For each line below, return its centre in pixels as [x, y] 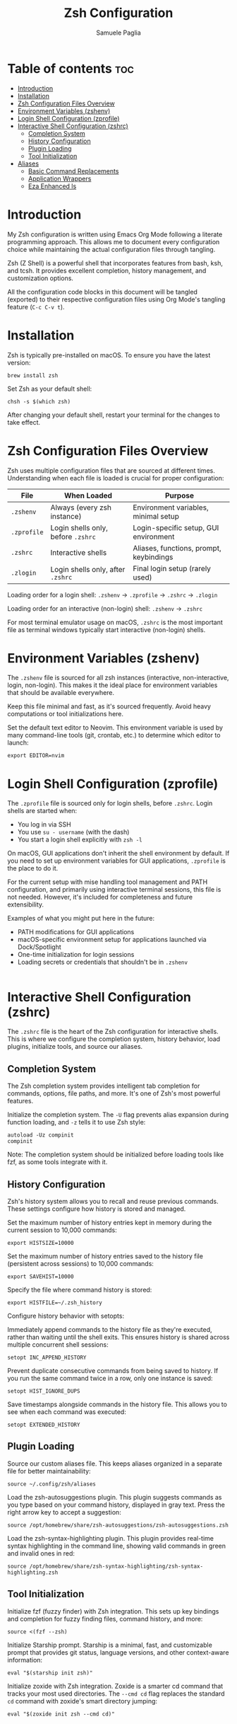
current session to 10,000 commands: [62, 1230]
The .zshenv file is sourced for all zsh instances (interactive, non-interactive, [118, 678]
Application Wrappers [60, 178]
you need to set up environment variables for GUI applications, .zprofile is [116, 861]
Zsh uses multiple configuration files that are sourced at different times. [111, 470]
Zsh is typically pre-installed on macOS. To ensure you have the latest [109, 355]
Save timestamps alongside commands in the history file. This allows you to [117, 1404]
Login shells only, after [88, 569]
